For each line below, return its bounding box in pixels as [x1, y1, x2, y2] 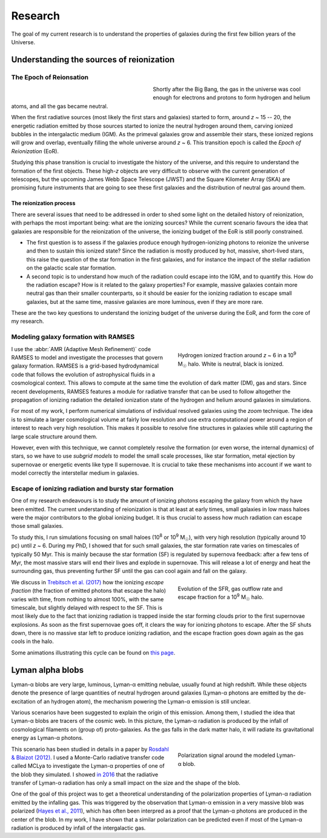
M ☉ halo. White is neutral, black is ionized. [177, 360, 284, 369]
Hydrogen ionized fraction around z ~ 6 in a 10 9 [177, 351, 297, 359]
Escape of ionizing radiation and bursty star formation [11, 484, 174, 493]
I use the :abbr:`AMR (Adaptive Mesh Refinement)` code [11, 345, 151, 352]
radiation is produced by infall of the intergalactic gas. [11, 824, 146, 832]
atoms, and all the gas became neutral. [11, 102, 108, 110]
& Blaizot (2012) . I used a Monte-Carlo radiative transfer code [11, 754, 165, 761]
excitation [11, 698, 36, 705]
